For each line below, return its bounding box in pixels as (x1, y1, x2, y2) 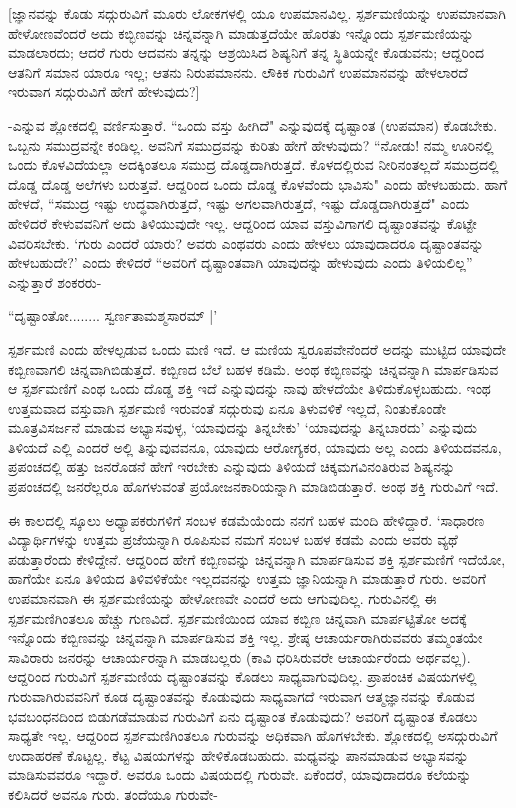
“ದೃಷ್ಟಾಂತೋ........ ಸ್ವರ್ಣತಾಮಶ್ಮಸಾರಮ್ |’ (8, 305, 218, 326)
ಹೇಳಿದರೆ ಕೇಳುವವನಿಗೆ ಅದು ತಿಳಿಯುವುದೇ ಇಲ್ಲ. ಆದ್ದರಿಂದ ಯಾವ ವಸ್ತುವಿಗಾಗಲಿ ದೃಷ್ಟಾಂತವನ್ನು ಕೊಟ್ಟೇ (8, 212, 477, 233)
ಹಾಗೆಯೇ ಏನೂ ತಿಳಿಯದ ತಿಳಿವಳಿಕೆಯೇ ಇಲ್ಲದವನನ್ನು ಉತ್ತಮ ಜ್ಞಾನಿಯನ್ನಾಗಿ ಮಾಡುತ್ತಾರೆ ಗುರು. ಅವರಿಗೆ (8, 568, 486, 589)
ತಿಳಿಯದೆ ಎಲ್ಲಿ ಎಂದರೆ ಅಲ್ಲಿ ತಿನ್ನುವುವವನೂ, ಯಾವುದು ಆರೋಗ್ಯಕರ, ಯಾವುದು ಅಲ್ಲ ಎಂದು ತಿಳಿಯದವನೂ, (8, 436, 502, 457)
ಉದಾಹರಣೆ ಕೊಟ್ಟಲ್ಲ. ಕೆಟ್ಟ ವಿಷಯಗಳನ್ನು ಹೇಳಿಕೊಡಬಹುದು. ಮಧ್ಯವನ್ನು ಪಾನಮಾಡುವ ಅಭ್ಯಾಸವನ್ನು (8, 744, 469, 765)
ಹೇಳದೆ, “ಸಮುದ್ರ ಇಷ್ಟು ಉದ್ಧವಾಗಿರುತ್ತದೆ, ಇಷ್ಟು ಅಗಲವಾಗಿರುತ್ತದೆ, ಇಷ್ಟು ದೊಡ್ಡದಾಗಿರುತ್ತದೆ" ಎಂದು (8, 193, 470, 214)
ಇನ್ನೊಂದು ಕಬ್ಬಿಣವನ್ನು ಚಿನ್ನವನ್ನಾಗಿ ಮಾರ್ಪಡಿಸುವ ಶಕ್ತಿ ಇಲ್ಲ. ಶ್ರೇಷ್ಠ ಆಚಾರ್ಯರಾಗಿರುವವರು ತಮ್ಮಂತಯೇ (8, 627, 483, 648)
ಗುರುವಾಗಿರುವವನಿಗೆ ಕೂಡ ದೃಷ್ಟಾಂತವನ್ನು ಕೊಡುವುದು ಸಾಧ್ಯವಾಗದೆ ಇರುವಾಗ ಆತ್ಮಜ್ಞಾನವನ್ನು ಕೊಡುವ (8, 686, 475, 706)
